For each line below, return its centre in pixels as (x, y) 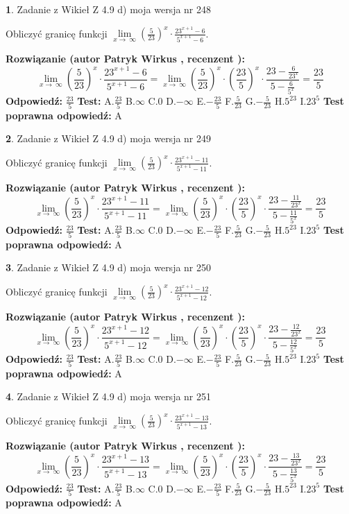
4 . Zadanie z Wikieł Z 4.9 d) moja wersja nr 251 (109, 396)
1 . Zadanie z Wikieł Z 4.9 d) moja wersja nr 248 (109, 9)
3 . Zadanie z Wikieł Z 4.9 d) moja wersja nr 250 (109, 267)
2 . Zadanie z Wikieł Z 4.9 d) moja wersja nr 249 (109, 138)
